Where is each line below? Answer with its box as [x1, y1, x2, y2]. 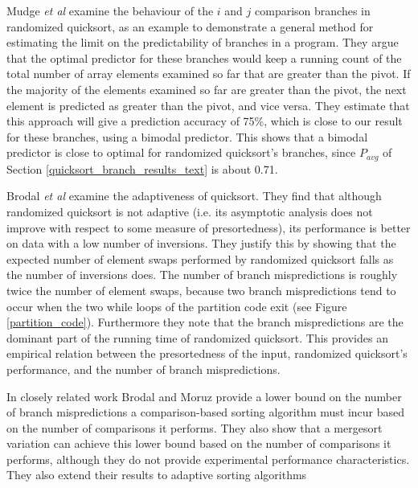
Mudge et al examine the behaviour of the [6, 2, 214, 18]
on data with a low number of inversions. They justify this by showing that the [6, 235, 396, 252]
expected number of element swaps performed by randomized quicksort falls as [6, 250, 394, 267]
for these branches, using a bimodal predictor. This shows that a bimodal [6, 128, 368, 145]
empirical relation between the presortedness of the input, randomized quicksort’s [6, 345, 408, 362]
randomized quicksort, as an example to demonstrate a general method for [6, 18, 374, 35]
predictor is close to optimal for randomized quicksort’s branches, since [6, 144, 356, 161]
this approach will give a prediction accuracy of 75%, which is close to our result [6, 113, 403, 129]
